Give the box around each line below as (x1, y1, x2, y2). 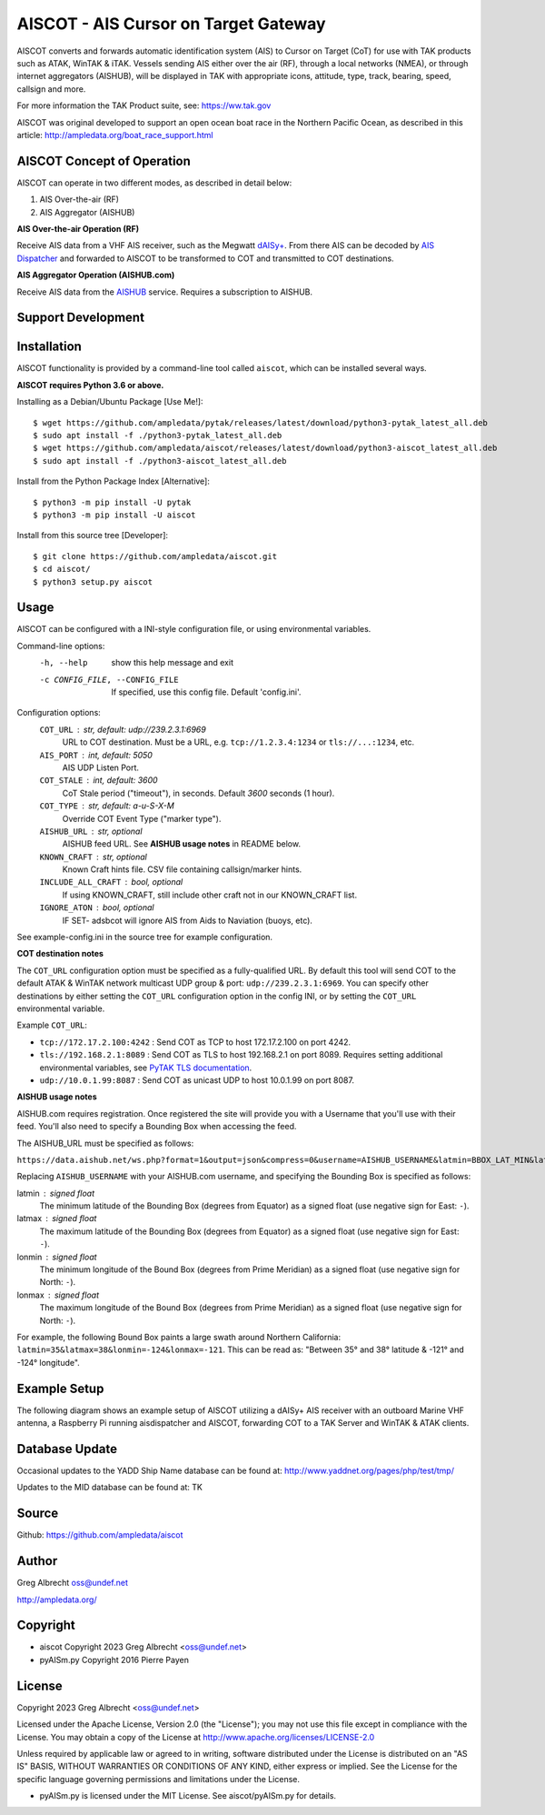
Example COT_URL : (16, 1019, 88, 1031)
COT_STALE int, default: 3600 (39, 775, 158, 786)
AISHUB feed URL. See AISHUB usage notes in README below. (62, 838, 302, 849)
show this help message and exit (111, 657, 233, 668)
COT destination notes (16, 948, 104, 959)
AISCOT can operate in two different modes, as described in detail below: (16, 177, 292, 188)
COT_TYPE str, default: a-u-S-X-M (39, 800, 174, 811)
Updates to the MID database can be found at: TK (16, 1482, 203, 1493)
